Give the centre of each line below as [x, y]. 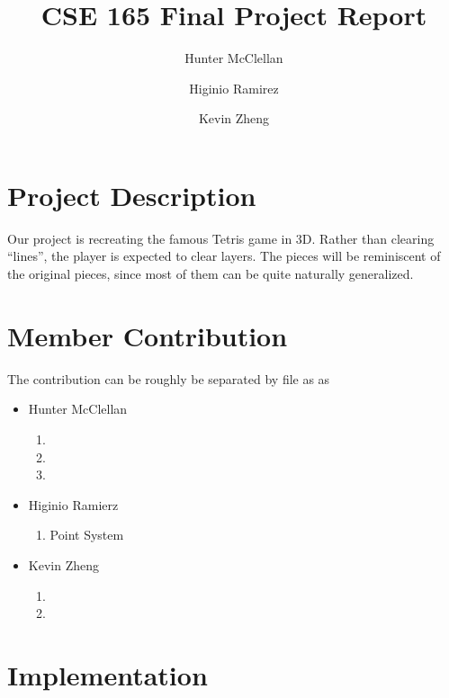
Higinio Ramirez [234, 88]
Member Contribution [148, 335]
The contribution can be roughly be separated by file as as [169, 378]
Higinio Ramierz [73, 504]
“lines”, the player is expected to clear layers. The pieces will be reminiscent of [224, 256]
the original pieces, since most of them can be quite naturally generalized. [211, 274]
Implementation [108, 674]
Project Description [132, 195]
